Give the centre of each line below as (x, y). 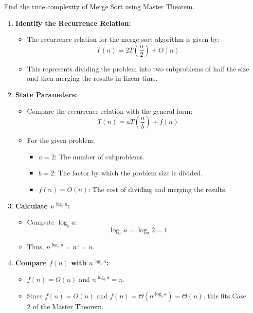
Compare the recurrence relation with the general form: (110, 111)
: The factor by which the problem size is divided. (128, 173)
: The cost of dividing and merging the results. (158, 189)
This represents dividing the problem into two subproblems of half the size (138, 68)
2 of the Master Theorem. (65, 306)
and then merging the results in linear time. (92, 78)
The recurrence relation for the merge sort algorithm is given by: (123, 39)
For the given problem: (61, 140)
